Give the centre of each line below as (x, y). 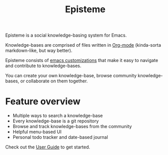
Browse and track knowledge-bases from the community (72, 127)
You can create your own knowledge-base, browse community (71, 76)
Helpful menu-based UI (37, 132)
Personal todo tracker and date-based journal (60, 137)
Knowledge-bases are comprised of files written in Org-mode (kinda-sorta (83, 45)
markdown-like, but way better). (39, 51)
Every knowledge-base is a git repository (56, 121)
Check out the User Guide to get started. (48, 147)
